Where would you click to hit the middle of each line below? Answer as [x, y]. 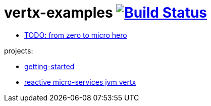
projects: [19, 50]
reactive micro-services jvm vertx [80, 82]
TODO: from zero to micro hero [76, 35]
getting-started [49, 66]
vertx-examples [59, 13]
